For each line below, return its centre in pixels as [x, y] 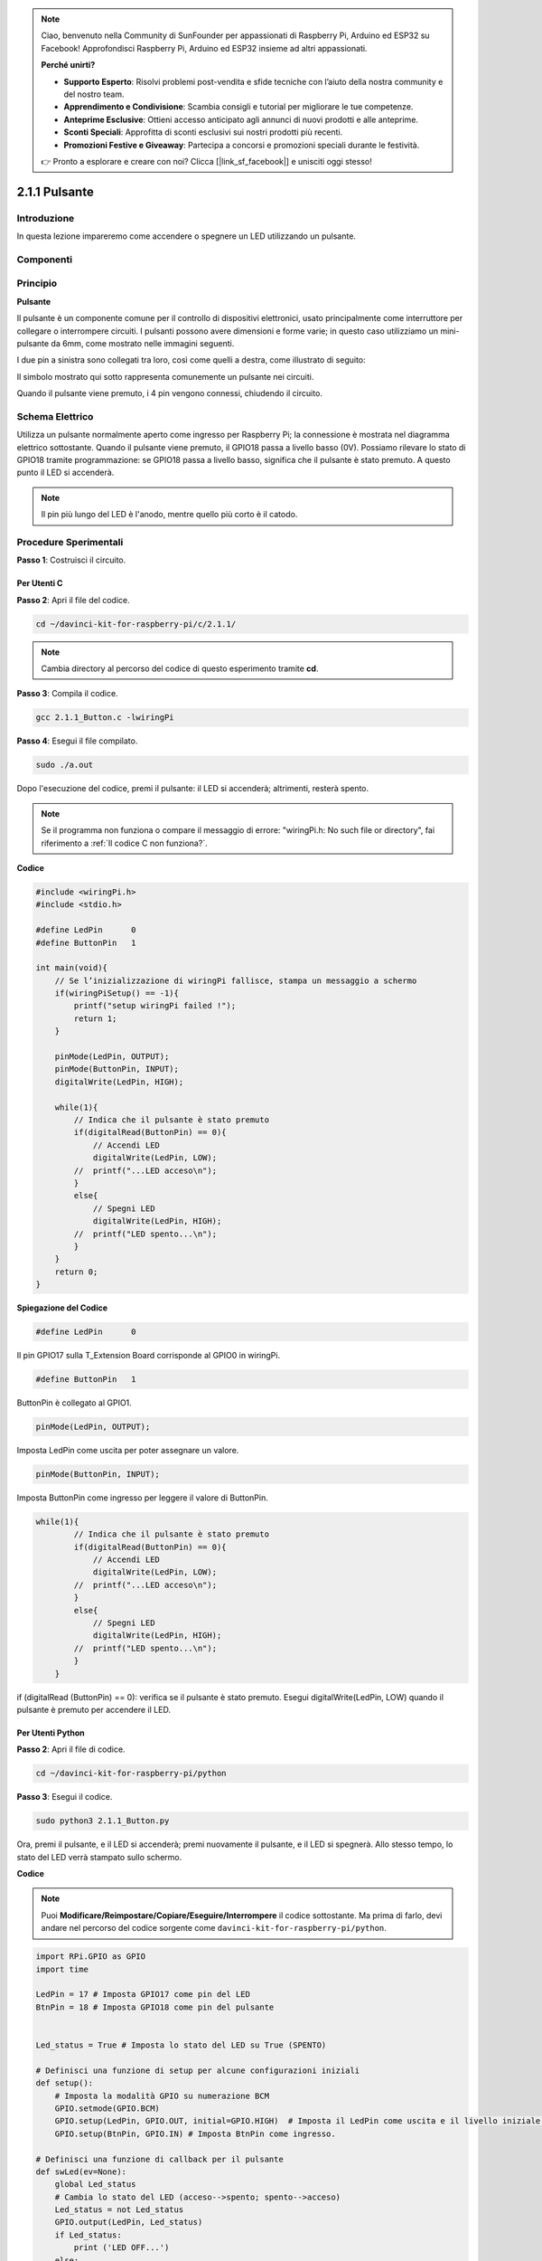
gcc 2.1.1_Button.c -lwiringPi [105, 718]
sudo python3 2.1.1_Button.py [103, 1821]
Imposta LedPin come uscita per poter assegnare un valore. [128, 1450]
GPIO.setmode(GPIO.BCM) [107, 2108]
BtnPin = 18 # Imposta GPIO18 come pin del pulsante [155, 2007]
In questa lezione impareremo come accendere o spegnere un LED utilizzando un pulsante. [187, 236]
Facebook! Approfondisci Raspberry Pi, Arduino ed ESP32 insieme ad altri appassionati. [204, 48]
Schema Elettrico [55, 416]
